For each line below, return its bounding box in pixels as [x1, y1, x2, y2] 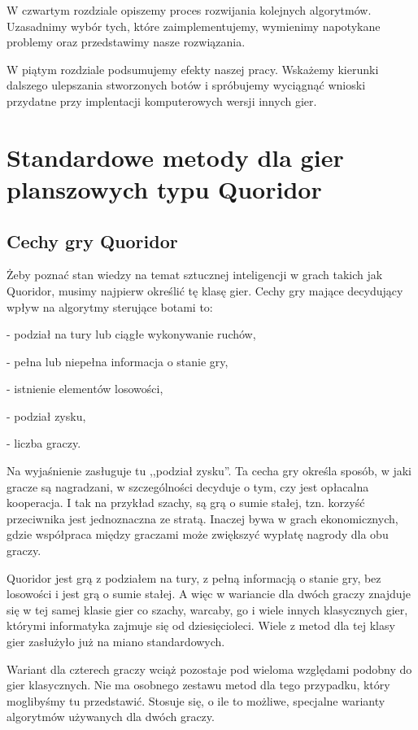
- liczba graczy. [7, 435, 81, 452]
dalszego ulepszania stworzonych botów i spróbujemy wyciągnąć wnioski [7, 76, 366, 94]
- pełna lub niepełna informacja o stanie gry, [7, 352, 229, 369]
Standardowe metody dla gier [7, 140, 344, 173]
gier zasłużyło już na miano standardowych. [7, 633, 225, 650]
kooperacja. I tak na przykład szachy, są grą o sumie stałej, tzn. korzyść [7, 494, 365, 511]
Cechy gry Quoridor [7, 228, 178, 253]
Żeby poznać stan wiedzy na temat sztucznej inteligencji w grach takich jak [7, 266, 383, 283]
